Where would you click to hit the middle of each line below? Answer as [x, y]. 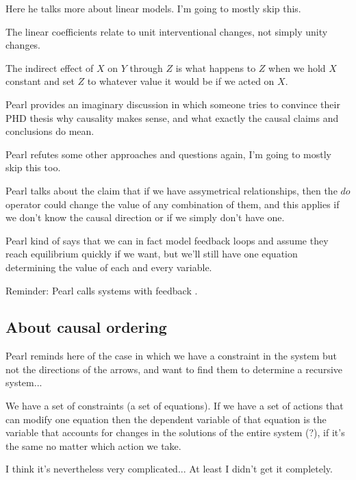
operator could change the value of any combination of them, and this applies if [173, 204]
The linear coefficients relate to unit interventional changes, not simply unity [167, 31]
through [146, 67]
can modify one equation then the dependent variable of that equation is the [166, 419]
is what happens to [216, 67]
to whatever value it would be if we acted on [181, 81]
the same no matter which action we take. [93, 445]
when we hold [297, 67]
